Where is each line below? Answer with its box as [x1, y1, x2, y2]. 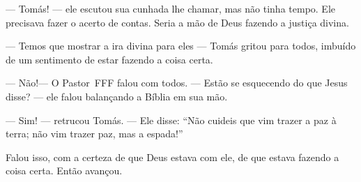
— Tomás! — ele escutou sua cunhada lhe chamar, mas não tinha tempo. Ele [6, 1, 336, 15]
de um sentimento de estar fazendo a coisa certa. [6, 52, 213, 66]
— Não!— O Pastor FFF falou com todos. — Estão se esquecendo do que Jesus [6, 75, 348, 90]
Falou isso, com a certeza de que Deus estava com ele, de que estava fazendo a [6, 149, 339, 164]
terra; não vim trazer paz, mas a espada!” [6, 126, 183, 141]
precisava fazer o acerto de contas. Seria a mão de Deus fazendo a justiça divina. [6, 15, 349, 29]
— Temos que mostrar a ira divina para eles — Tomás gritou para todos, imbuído [6, 38, 356, 53]
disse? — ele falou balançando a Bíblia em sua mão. [6, 89, 228, 103]
